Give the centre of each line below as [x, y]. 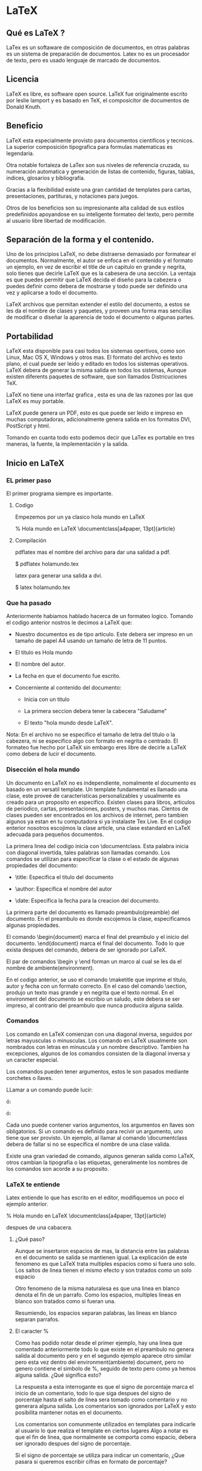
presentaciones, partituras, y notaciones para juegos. [73, 196]
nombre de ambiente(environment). [50, 968]
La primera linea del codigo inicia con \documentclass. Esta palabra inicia [97, 846]
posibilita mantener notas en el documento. [69, 1413]
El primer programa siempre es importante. [60, 493]
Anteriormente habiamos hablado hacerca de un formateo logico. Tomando [100, 616]
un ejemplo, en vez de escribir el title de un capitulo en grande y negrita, [96, 267]
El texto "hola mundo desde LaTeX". [68, 723]
